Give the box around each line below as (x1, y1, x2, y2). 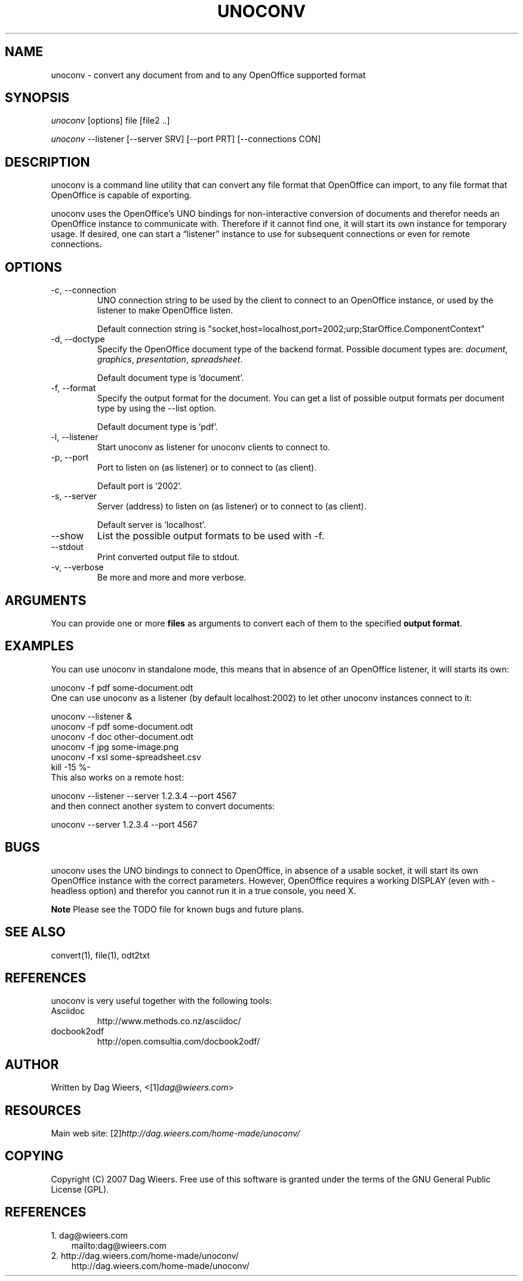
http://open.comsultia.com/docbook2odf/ (97, 1036, 260, 1047)
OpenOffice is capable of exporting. (51, 190, 192, 201)
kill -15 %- (51, 761, 91, 772)
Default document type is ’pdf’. (97, 422, 218, 432)
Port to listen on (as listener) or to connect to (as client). (97, 462, 317, 473)
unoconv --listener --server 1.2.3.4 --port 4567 (51, 790, 236, 801)
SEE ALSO (5, 924, 66, 940)
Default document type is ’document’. (97, 373, 244, 383)
